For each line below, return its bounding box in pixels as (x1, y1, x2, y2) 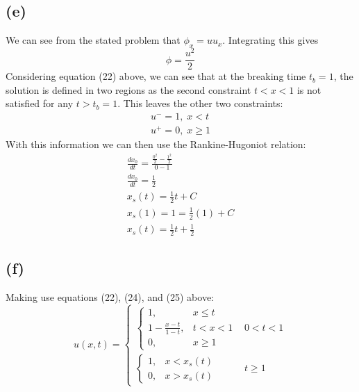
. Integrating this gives (222, 33, 319, 47)
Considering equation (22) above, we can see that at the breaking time (6, 69, 306, 83)
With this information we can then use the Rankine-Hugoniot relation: (6, 137, 306, 152)
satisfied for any (6, 96, 74, 111)
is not (297, 82, 322, 97)
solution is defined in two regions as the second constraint (6, 82, 251, 97)
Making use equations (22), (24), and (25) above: (6, 290, 215, 304)
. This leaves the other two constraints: (117, 96, 283, 111)
